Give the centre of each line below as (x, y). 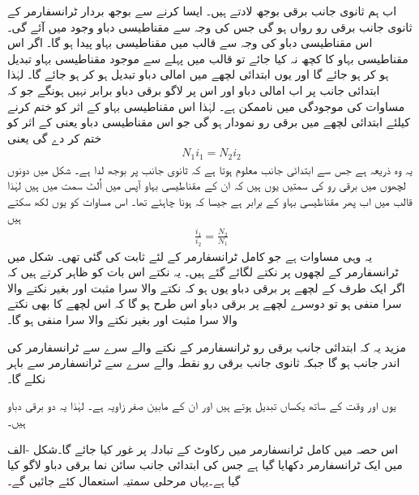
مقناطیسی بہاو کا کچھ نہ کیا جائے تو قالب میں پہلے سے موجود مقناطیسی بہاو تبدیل (208, 58)
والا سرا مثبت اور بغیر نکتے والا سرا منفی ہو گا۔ (122, 320)
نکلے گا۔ (27, 378)
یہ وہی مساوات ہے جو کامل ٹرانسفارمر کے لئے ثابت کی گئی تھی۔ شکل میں (190, 256)
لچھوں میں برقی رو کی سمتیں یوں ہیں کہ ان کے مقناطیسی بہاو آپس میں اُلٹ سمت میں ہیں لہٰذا (207, 185)
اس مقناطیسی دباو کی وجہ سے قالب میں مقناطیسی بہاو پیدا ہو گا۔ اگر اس (190, 43)
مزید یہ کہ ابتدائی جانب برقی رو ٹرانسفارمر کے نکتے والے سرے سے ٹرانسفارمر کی (207, 346)
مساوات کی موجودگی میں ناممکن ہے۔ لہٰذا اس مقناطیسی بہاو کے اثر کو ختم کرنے (206, 106)
